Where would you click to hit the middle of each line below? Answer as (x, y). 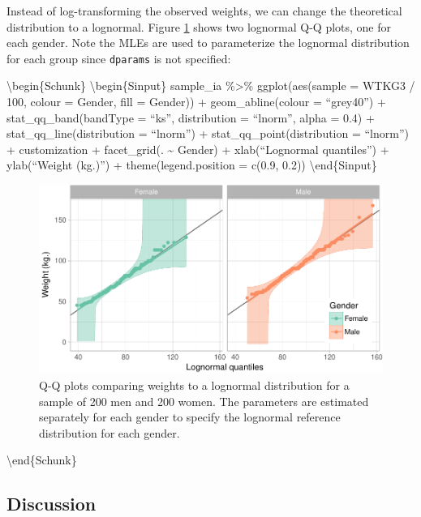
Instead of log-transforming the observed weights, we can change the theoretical (204, 11)
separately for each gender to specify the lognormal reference (190, 417)
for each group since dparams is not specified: (119, 58)
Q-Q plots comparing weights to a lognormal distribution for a (194, 385)
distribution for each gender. (110, 432)
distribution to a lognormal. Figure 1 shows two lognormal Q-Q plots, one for (199, 26)
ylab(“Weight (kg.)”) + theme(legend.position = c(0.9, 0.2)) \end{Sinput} (192, 165)
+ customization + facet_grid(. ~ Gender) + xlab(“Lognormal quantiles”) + (198, 149)
